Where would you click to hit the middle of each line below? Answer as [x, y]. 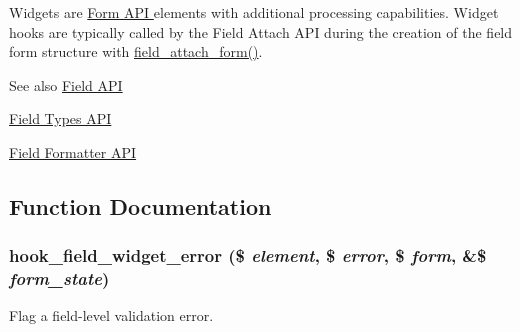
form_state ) [59, 278]
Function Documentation [140, 205]
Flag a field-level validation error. [111, 315]
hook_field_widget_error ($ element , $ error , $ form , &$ [248, 255]
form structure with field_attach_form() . [136, 51]
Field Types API [60, 118]
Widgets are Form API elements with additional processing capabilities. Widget [254, 12]
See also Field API [66, 84]
